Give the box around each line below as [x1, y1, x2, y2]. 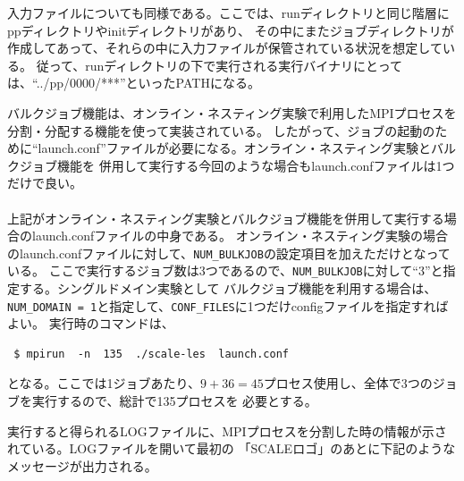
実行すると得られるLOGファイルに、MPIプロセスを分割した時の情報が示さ [7, 421, 447, 440]
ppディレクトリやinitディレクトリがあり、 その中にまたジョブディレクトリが [7, 21, 454, 39]
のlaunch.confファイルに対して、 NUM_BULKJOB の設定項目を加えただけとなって [7, 243, 451, 262]
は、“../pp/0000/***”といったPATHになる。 [7, 73, 260, 92]
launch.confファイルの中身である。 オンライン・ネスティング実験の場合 [31, 226, 448, 245]
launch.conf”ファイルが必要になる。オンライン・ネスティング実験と [38, 139, 432, 157]
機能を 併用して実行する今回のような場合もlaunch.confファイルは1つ [56, 156, 455, 174]
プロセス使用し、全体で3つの [263, 374, 433, 392]
